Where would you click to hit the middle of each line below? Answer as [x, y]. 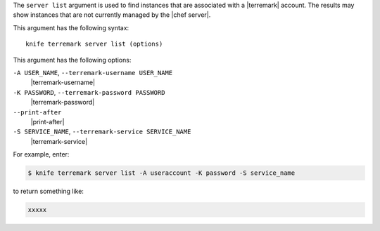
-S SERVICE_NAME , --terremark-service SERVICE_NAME [102, 132]
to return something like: [49, 191]
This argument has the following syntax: [71, 27]
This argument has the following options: [72, 60]
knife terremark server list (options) [94, 44]
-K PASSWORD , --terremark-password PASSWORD [89, 92]
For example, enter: [41, 154]
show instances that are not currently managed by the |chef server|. [112, 15]
